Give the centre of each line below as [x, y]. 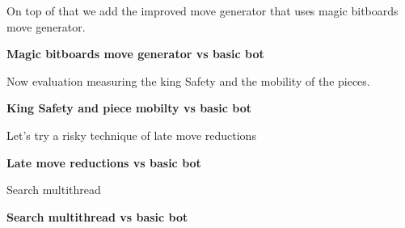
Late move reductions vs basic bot [104, 162]
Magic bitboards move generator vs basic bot [135, 54]
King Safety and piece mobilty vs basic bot [129, 108]
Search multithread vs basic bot [97, 216]
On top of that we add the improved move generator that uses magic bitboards [202, 11]
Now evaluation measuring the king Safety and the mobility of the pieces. [188, 80]
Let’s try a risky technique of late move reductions [131, 135]
